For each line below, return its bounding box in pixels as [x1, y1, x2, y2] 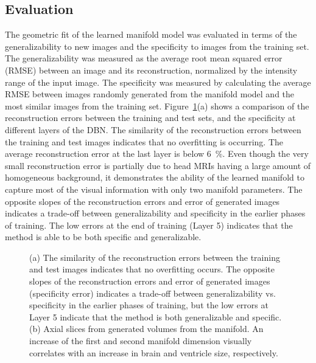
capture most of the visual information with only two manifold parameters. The [5, 182, 303, 195]
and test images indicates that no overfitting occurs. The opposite [29, 263, 275, 275]
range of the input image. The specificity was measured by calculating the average [5, 75, 311, 88]
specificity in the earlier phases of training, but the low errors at [29, 299, 269, 311]
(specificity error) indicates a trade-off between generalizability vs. [29, 286, 276, 299]
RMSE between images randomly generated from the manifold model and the [5, 88, 295, 100]
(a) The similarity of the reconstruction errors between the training [29, 251, 280, 263]
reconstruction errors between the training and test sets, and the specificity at [5, 111, 296, 124]
